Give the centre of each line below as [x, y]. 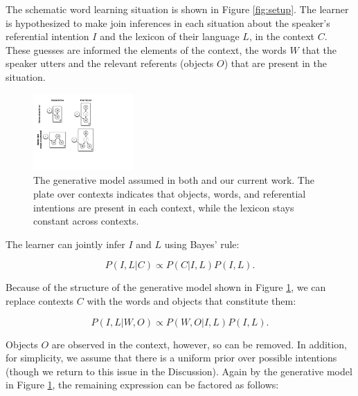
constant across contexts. [86, 221]
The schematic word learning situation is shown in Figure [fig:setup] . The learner [177, 9]
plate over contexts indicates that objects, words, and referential [170, 193]
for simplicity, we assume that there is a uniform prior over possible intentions [171, 358]
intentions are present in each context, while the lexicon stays [164, 207]
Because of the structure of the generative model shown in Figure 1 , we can [166, 287]
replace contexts [40, 300]
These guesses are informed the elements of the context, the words [146, 49]
